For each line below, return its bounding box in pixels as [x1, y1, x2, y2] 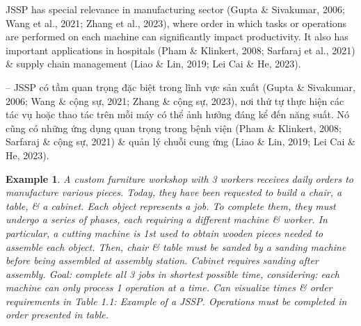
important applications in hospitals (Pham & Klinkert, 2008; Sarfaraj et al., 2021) [6, 42, 355, 57]
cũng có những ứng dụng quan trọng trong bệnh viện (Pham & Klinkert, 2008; [6, 120, 342, 135]
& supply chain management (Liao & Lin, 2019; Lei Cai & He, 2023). [6, 56, 301, 71]
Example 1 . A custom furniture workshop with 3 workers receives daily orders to [6, 171, 354, 186]
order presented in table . [6, 307, 109, 322]
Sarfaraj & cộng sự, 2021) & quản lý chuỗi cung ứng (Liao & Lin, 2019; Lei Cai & [6, 134, 355, 149]
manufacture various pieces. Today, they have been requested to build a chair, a [6, 185, 342, 199]
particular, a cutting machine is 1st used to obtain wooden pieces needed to [6, 225, 323, 240]
